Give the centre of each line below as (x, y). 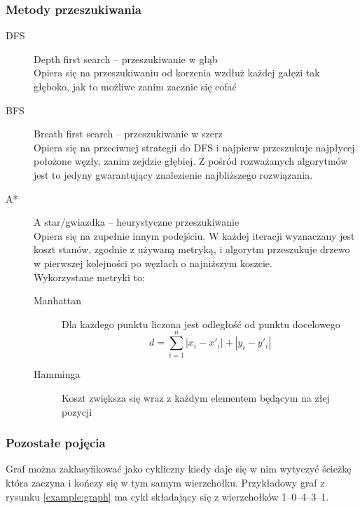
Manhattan (58, 300)
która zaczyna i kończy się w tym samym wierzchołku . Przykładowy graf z (165, 483)
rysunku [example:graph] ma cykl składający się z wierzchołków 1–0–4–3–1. (167, 496)
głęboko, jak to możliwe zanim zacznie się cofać (135, 86)
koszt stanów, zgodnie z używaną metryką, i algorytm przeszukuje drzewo (192, 249)
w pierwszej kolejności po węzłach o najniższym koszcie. (153, 263)
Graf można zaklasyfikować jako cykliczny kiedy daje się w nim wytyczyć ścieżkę (179, 469)
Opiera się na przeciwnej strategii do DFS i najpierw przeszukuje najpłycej (194, 147)
